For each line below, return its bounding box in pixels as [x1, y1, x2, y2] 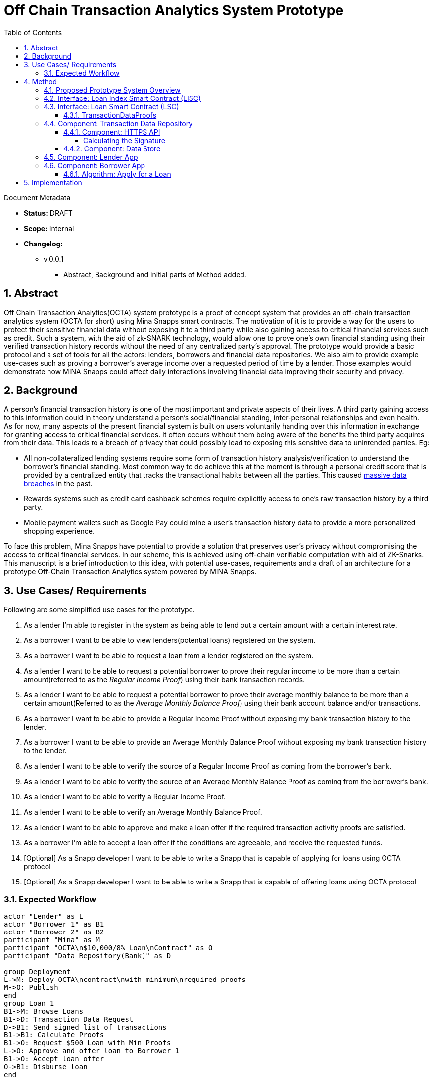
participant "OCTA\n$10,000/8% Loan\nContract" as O [4, 944, 213, 952]
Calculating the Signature [83, 136, 165, 145]
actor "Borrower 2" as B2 [4, 928, 104, 936]
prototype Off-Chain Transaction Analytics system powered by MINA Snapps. [4, 567, 257, 576]
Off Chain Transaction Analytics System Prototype [4, 2, 344, 19]
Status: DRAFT [24, 208, 73, 217]
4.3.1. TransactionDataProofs [63, 110, 157, 119]
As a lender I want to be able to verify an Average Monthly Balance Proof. [24, 808, 262, 817]
